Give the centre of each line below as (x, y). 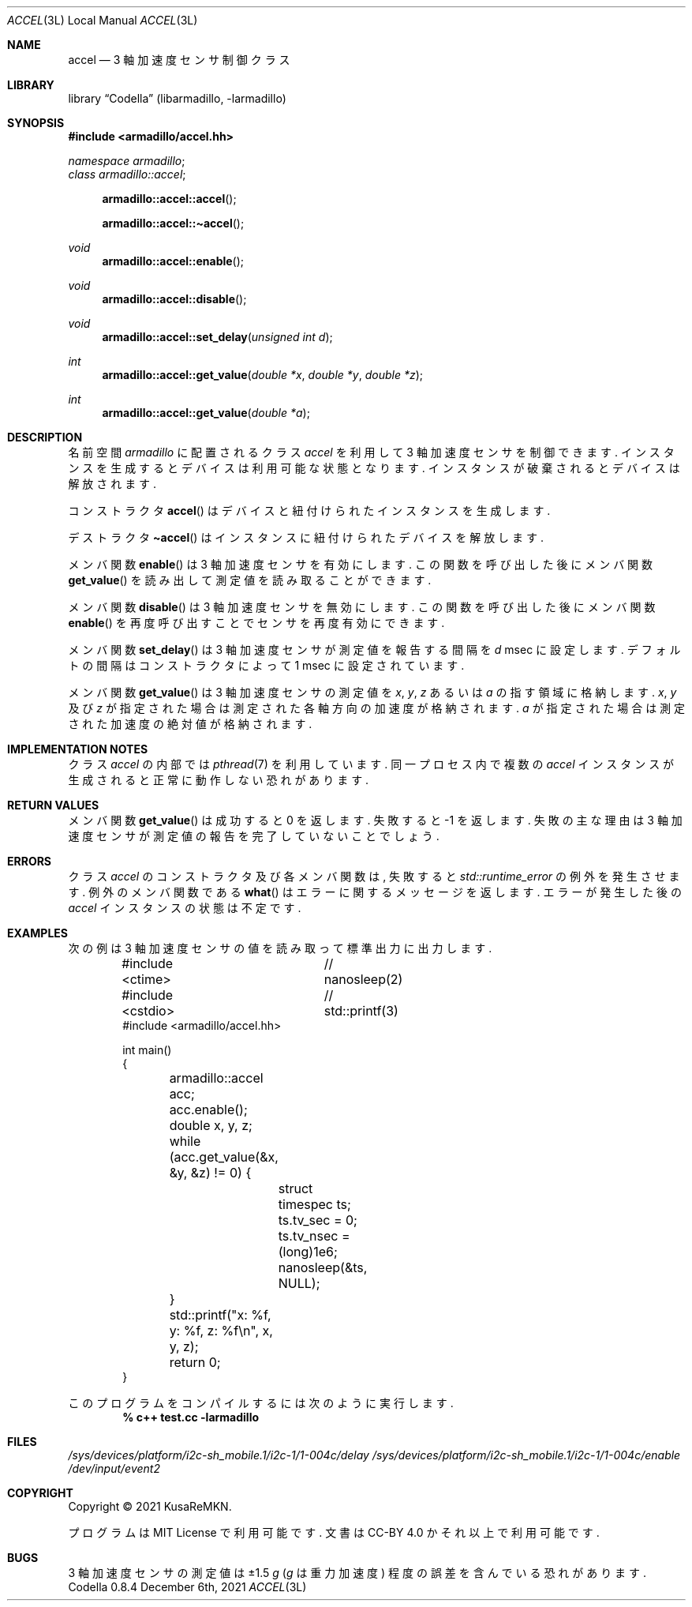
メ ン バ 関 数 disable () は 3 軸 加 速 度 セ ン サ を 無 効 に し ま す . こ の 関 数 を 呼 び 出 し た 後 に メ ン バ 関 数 (362, 607)
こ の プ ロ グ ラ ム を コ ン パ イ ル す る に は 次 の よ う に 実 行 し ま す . (261, 1403)
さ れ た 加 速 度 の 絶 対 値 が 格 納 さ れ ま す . (190, 724)
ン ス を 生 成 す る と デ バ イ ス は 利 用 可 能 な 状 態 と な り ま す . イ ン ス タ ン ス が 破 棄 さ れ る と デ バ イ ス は (374, 468)
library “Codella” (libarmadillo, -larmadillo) (177, 98)
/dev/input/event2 (114, 1468)
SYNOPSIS (36, 123)
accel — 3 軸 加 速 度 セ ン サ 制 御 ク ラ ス (179, 60)
